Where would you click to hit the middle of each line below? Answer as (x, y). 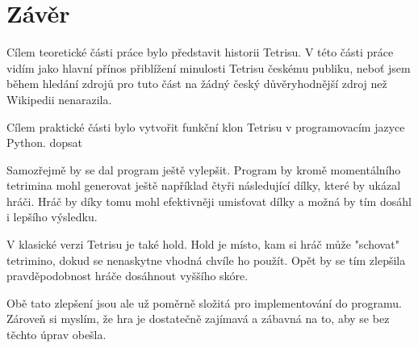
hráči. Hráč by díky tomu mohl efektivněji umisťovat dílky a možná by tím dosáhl (209, 201)
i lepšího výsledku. (52, 217)
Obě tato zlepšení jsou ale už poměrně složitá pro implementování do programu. (204, 302)
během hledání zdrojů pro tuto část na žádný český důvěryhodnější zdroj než (197, 84)
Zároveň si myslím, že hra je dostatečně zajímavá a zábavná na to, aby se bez (198, 319)
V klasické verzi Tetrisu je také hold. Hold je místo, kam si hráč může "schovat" (203, 244)
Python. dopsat (45, 143)
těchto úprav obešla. (56, 335)
